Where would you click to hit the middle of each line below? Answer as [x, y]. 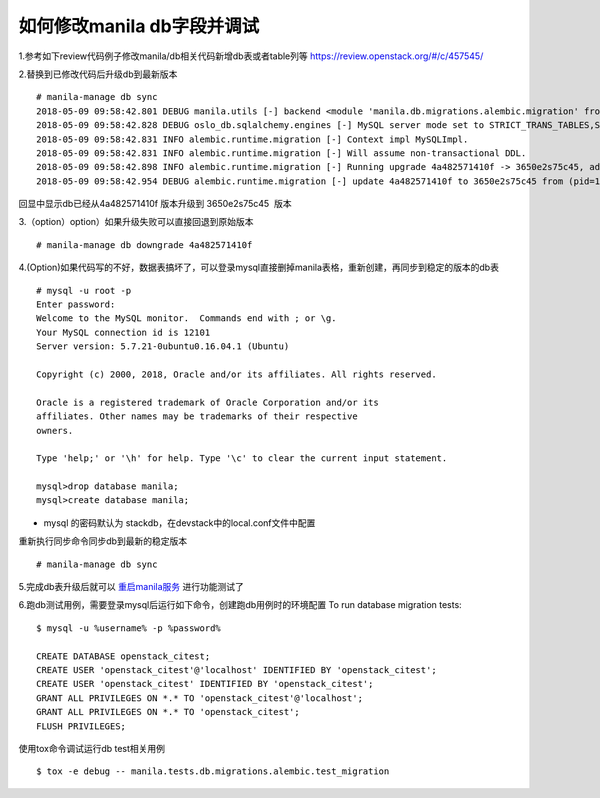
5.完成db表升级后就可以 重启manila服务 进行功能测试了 [131, 587]
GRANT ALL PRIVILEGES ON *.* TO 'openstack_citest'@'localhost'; [200, 698]
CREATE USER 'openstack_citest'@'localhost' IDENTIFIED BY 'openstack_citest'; [236, 670]
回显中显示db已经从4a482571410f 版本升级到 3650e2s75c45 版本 [155, 204]
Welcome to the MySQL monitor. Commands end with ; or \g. [186, 318]
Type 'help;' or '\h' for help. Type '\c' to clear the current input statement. [242, 458]
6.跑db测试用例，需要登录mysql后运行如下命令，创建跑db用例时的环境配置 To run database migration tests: [240, 605]
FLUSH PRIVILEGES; [81, 726]
